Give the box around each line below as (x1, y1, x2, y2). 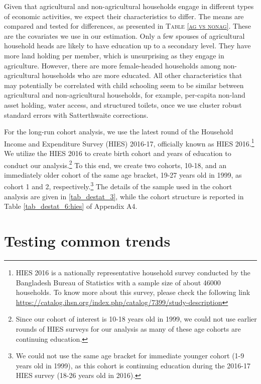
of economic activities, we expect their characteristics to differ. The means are (4, 11, 244, 21)
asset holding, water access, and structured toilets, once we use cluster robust (4, 99, 242, 110)
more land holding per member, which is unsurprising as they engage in (4, 50, 224, 60)
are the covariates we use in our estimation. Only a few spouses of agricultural (4, 30, 245, 41)
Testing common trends (4, 231, 171, 251)
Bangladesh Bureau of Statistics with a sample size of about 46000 (16, 277, 221, 287)
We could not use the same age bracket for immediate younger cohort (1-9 (16, 350, 244, 361)
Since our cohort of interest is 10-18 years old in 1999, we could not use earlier (16, 314, 257, 324)
